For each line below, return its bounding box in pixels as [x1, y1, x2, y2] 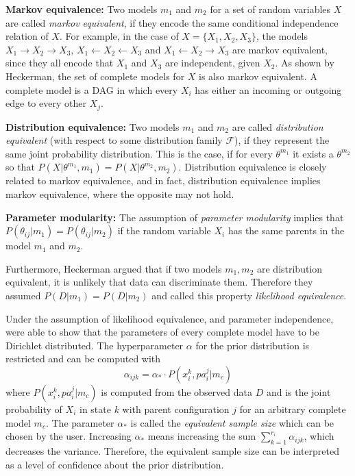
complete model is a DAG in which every [5, 82, 178, 97]
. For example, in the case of [59, 29, 179, 43]
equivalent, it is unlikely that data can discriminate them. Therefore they [5, 275, 313, 289]
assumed [5, 288, 41, 302]
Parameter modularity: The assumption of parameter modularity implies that [5, 210, 344, 224]
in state [79, 401, 111, 416]
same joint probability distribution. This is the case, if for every [5, 146, 273, 160]
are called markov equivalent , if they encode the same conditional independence [5, 15, 339, 29]
